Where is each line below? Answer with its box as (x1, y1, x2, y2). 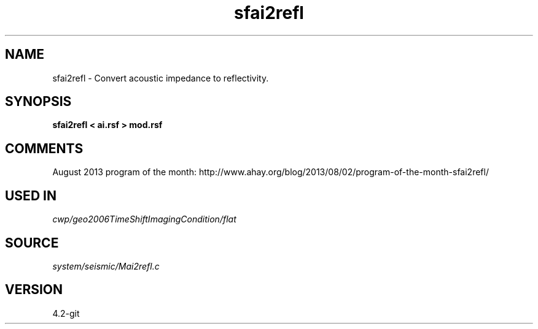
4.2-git (52, 308, 80, 319)
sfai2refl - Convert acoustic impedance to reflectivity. (52, 72, 269, 83)
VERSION (5, 282, 63, 298)
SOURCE (5, 235, 59, 251)
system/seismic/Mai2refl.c (52, 260, 160, 271)
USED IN (5, 187, 57, 203)
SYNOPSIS (5, 94, 72, 110)
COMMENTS (5, 140, 84, 156)
